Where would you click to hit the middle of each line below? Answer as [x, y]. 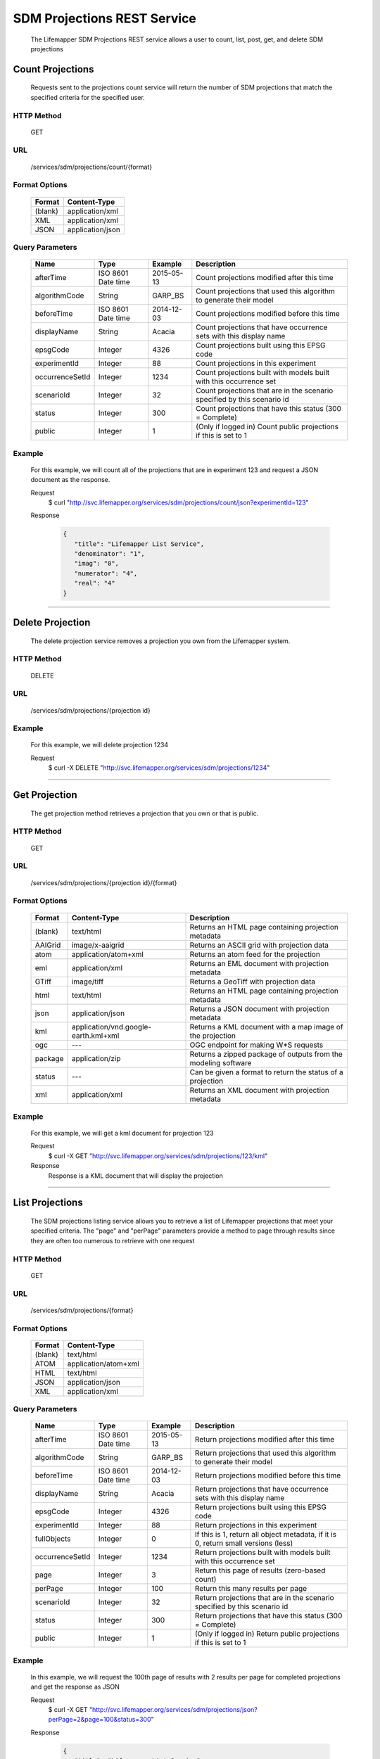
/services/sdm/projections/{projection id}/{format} [104, 882]
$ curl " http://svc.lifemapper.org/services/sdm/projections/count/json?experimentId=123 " [178, 502]
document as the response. [70, 480]
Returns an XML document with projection [260, 1090]
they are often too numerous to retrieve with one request [113, 1240]
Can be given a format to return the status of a [267, 1072]
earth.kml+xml [95, 1036]
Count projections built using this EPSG [261, 345]
